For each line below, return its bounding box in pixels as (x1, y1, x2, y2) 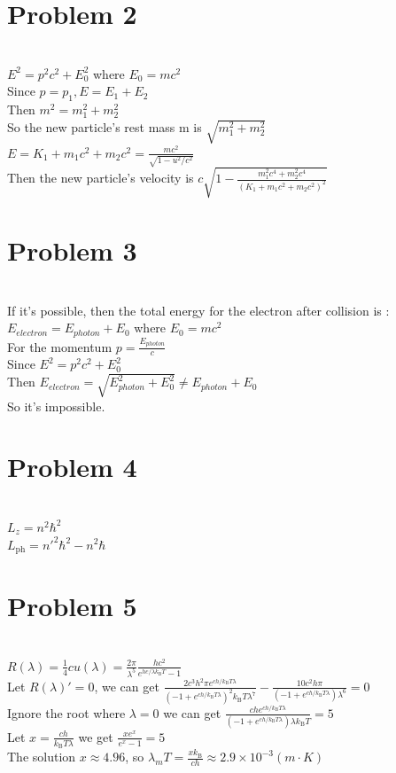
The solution (7, 747, 76, 766)
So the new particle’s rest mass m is (7, 117, 202, 136)
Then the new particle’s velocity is (7, 168, 194, 187)
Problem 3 (7, 232, 137, 269)
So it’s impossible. (7, 396, 105, 415)
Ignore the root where (7, 703, 126, 722)
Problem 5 (7, 588, 137, 624)
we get (78, 727, 113, 746)
